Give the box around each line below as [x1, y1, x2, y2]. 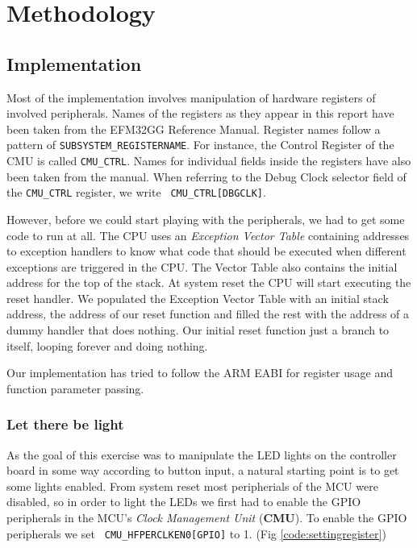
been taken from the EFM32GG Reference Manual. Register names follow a [6, 120, 381, 137]
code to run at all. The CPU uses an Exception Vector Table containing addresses [6, 226, 410, 243]
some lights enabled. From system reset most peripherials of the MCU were [6, 477, 378, 494]
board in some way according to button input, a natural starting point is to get [6, 462, 399, 479]
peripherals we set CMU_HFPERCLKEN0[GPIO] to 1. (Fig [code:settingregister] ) [6, 525, 386, 542]
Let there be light [6, 414, 124, 434]
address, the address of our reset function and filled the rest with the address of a [6, 305, 410, 322]
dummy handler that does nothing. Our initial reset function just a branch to [6, 322, 390, 338]
